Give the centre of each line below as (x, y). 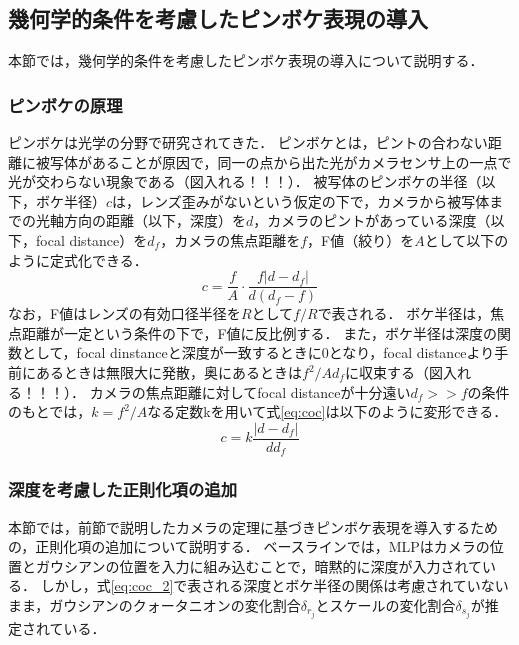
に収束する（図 (393, 372)
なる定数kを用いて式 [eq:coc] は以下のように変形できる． (327, 411)
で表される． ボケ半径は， (404, 313)
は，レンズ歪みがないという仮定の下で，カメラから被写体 (301, 200)
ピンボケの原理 (65, 104)
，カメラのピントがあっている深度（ (372, 220)
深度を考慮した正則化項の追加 (123, 489)
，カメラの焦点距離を (230, 239)
